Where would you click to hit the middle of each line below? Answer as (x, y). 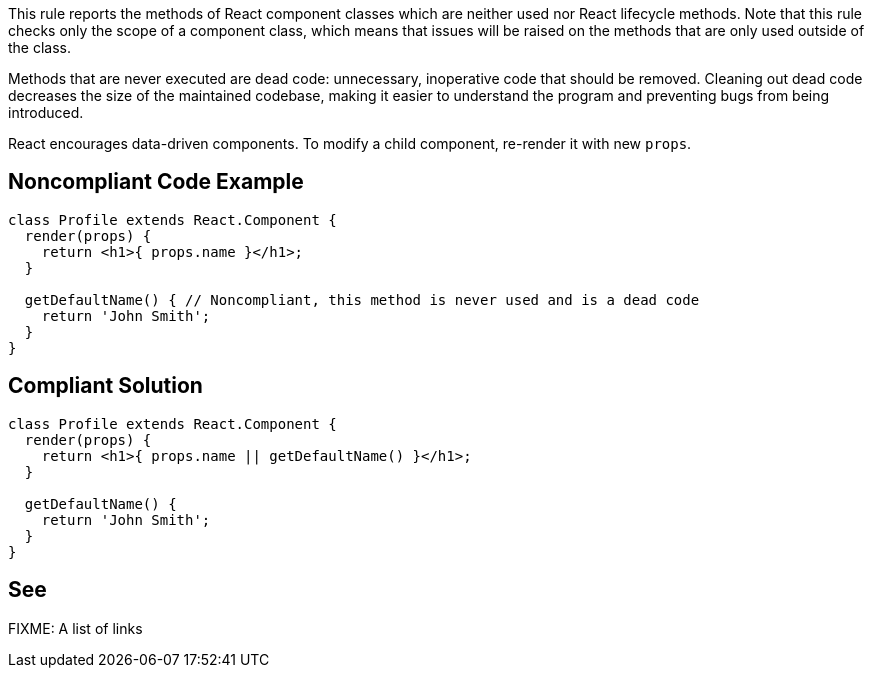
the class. (40, 47)
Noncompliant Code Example (156, 182)
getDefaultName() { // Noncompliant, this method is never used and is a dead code (362, 299)
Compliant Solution (105, 386)
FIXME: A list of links (75, 628)
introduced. (46, 112)
